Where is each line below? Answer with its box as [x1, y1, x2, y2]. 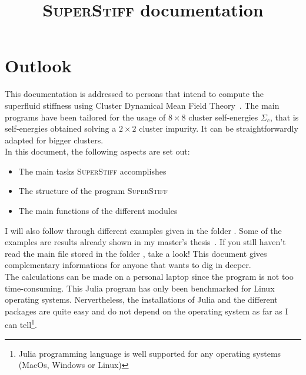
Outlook [5, 53, 72, 78]
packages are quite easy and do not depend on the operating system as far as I [5, 304, 288, 317]
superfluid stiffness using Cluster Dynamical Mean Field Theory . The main [5, 99, 280, 111]
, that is [270, 111, 299, 123]
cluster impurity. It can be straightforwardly [139, 122, 298, 135]
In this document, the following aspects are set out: [5, 145, 190, 158]
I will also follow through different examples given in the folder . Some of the [5, 224, 282, 236]
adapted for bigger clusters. [5, 133, 104, 146]
